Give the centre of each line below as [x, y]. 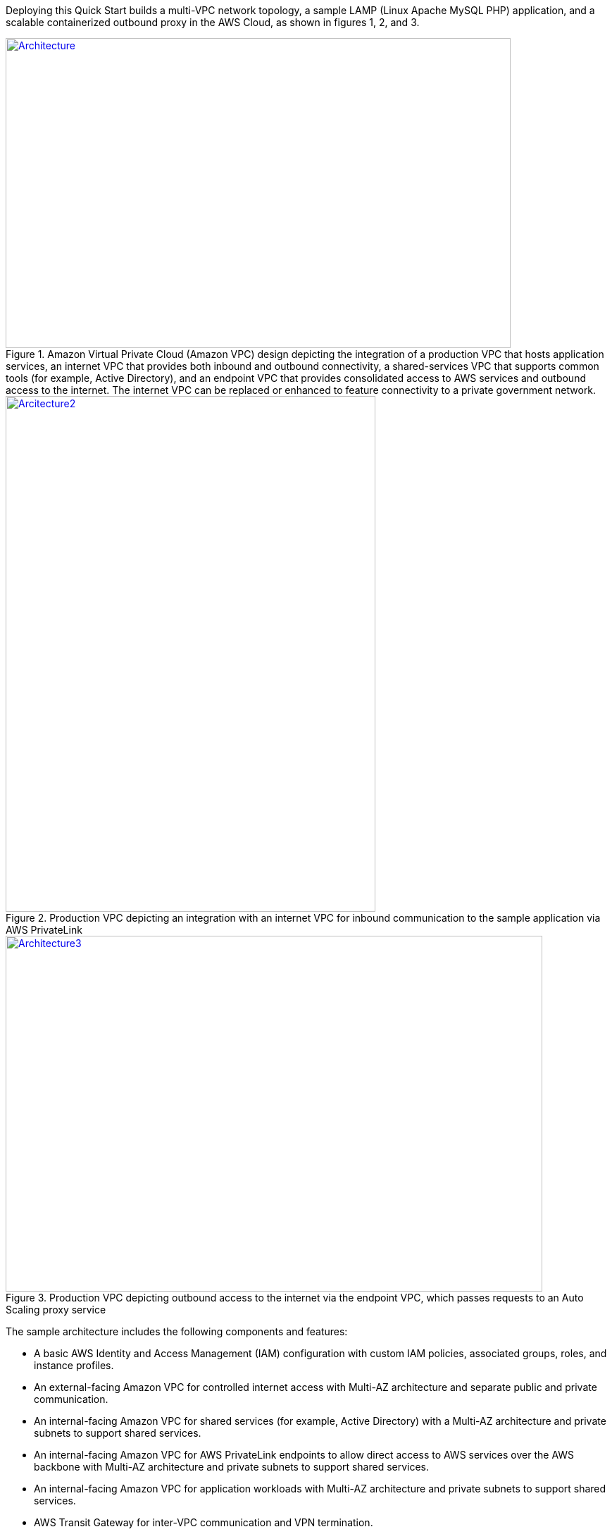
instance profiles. [74, 1365]
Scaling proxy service [56, 1310]
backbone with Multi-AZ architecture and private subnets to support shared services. [232, 1467]
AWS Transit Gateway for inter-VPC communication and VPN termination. [204, 1522]
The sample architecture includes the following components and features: [177, 1331]
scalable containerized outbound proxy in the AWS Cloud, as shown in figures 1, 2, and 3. [213, 22]
